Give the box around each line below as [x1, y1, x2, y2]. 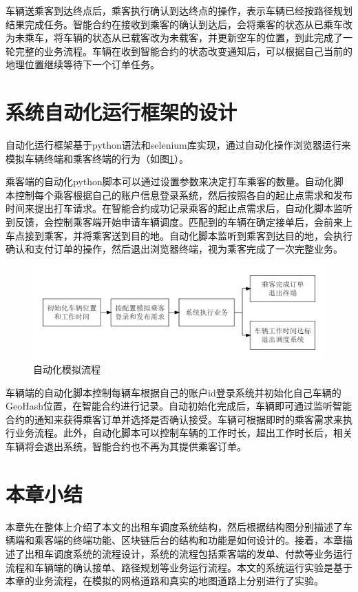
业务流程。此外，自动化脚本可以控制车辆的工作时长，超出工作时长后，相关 [14, 425, 352, 440]
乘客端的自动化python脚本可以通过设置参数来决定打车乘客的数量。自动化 [6, 174, 334, 189]
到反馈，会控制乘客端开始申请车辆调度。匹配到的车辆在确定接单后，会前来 [6, 215, 343, 229]
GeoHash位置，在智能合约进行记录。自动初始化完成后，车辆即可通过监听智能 [6, 399, 352, 413]
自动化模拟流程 [33, 362, 101, 377]
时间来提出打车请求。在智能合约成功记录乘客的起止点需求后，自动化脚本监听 [6, 201, 352, 215]
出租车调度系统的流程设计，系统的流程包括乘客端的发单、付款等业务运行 [24, 546, 352, 560]
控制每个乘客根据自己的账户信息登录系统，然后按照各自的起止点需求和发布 [14, 187, 352, 202]
